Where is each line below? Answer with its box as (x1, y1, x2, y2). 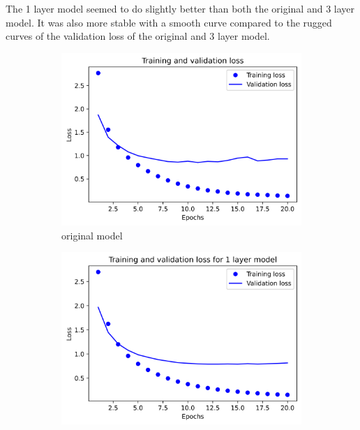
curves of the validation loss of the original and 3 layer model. (6, 29, 270, 43)
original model (61, 228, 123, 242)
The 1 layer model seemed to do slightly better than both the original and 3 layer (6, 1, 355, 15)
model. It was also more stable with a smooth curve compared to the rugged (6, 15, 332, 29)
